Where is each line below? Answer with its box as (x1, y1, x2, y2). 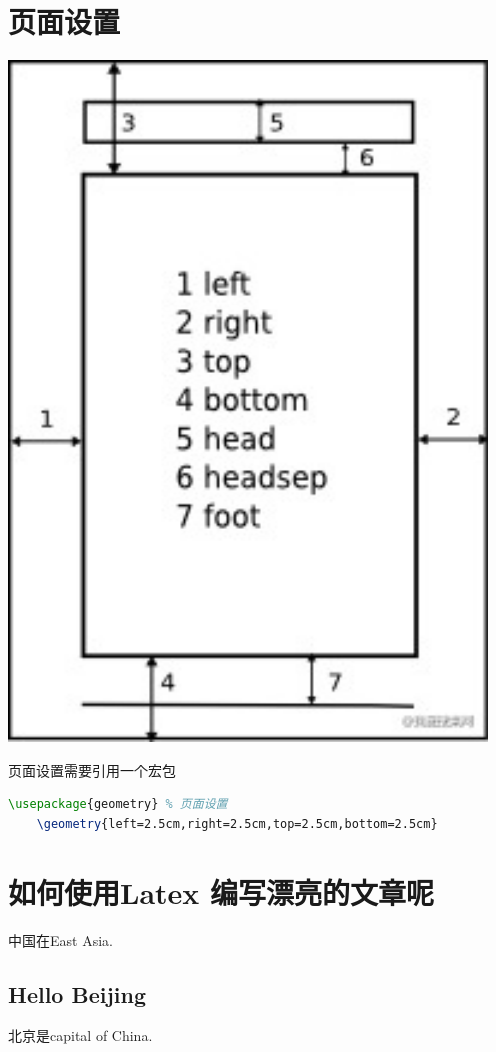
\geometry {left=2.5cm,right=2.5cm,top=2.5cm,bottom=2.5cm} (36, 816, 438, 831)
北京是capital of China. (8, 1025, 153, 1046)
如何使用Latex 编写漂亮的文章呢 (8, 871, 435, 912)
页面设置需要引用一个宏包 (8, 759, 176, 780)
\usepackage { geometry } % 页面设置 (8, 797, 228, 812)
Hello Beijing (8, 978, 146, 1009)
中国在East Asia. (8, 929, 113, 950)
